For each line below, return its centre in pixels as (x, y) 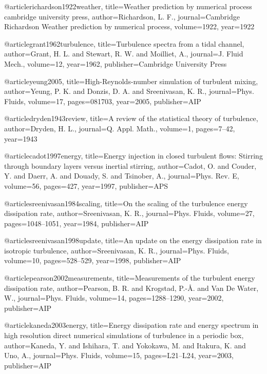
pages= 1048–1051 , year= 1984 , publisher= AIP (77, 223)
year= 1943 (21, 138)
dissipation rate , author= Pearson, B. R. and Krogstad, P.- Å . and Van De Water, (131, 288)
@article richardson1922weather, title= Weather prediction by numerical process (128, 6)
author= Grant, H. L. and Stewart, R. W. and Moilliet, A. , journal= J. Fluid (124, 54)
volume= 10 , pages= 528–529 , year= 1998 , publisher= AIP (93, 260)
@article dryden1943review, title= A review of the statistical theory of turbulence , (131, 118)
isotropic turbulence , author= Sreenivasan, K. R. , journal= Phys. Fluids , (117, 250)
